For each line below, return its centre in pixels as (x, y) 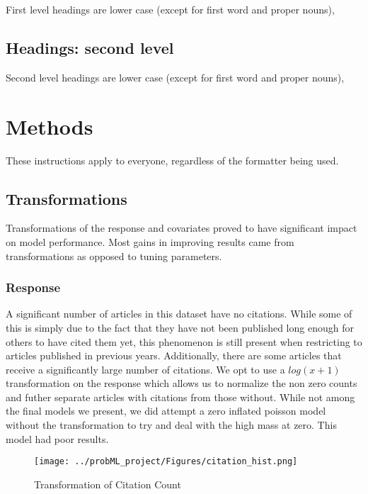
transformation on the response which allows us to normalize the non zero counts (182, 383)
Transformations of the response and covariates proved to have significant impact (182, 228)
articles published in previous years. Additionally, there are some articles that (174, 355)
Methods (50, 126)
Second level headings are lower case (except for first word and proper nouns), (175, 77)
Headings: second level (90, 47)
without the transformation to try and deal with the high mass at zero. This (171, 425)
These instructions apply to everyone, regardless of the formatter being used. (172, 160)
